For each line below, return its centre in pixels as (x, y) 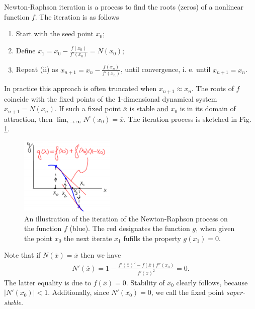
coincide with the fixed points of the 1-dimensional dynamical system (111, 98)
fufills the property (152, 238)
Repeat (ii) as (37, 69)
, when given (215, 228)
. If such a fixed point (88, 108)
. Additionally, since (78, 292)
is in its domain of (208, 108)
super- (236, 292)
